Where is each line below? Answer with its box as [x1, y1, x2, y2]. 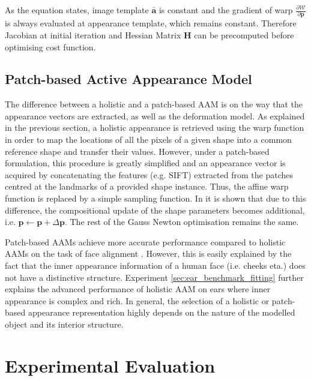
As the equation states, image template [5, 4, 149, 16]
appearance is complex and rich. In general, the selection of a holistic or [5, 294, 270, 307]
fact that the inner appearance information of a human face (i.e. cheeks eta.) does [5, 259, 306, 272]
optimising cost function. [5, 40, 96, 53]
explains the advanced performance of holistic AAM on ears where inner [5, 283, 271, 295]
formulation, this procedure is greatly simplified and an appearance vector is [5, 157, 286, 169]
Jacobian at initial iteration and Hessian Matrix [5, 28, 181, 41]
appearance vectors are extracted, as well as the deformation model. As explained [5, 109, 305, 122]
